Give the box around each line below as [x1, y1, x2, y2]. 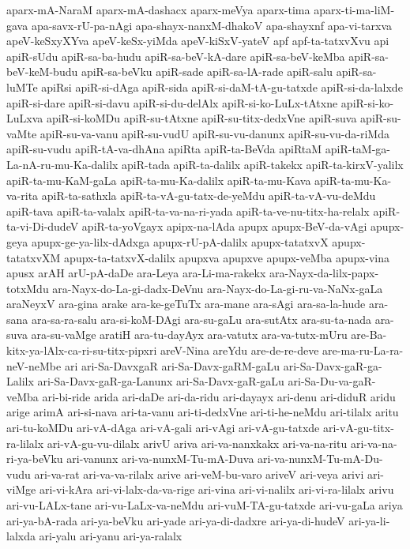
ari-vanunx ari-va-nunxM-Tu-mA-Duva [66, 450, 254, 467]
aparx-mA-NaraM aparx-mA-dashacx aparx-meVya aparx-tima [6, 2, 310, 17]
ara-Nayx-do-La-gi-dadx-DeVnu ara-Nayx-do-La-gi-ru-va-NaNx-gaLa [52, 280, 383, 296]
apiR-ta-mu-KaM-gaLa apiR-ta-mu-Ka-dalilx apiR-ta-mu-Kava [6, 171, 311, 188]
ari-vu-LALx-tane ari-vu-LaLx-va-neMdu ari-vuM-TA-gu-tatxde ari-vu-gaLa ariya [6, 497, 403, 513]
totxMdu [6, 280, 49, 296]
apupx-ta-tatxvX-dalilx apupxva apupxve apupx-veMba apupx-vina [64, 249, 390, 265]
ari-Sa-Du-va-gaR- [288, 373, 376, 389]
